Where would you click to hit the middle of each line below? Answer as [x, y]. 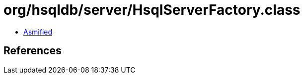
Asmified [38, 32]
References [33, 51]
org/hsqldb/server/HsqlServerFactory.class [152, 10]
